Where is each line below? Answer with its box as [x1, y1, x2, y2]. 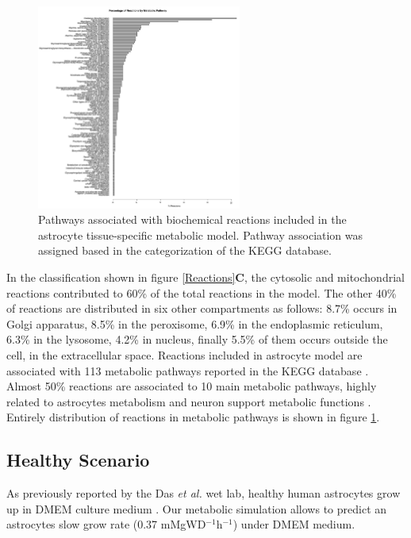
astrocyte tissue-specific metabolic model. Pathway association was [38, 226, 363, 243]
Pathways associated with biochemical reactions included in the [38, 211, 347, 228]
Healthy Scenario [6, 448, 150, 472]
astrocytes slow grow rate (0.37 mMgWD [6, 516, 206, 532]
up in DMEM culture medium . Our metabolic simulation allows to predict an [6, 500, 387, 517]
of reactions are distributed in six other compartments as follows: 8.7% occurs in [6, 300, 398, 317]
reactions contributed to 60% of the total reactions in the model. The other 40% [6, 284, 397, 301]
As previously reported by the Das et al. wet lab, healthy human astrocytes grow [6, 485, 401, 501]
